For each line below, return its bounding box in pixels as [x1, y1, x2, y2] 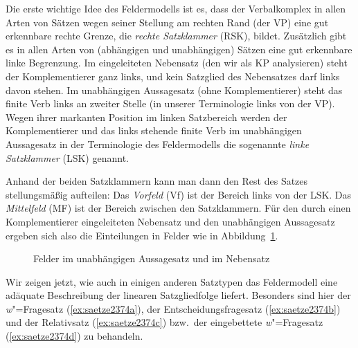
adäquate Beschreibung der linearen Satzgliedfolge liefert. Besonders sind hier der [6, 288, 351, 302]
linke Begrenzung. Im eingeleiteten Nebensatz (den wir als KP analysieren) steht [6, 55, 348, 70]
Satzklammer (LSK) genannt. [6, 150, 129, 165]
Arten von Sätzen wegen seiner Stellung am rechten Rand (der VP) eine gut [6, 15, 329, 29]
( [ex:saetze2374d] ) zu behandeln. [6, 329, 143, 343]
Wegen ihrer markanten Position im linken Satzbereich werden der [6, 109, 287, 124]
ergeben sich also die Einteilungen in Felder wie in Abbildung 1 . [6, 228, 278, 242]
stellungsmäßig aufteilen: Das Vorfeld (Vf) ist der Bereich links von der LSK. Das [6, 187, 352, 201]
